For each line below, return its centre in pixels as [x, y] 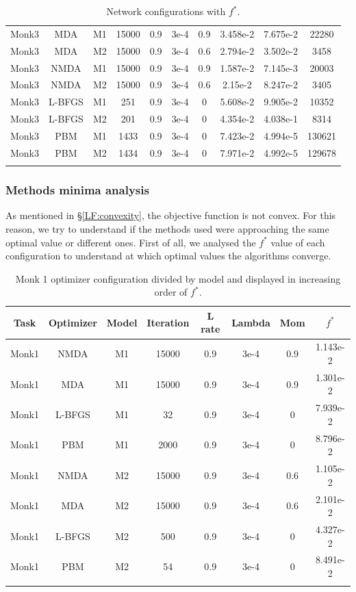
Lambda [251, 322]
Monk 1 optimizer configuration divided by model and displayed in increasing [178, 278]
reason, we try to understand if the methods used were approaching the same [167, 228]
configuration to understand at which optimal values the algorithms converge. [168, 256]
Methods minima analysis [77, 190]
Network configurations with [166, 11]
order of [171, 292]
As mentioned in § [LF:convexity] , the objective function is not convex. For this [171, 215]
